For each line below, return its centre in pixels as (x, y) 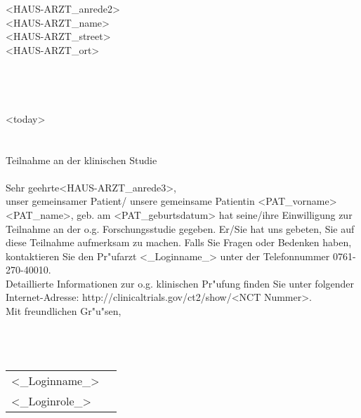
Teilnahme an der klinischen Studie (81, 160)
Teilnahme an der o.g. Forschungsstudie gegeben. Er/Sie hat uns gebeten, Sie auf (180, 228)
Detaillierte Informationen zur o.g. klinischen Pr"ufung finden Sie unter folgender (180, 283)
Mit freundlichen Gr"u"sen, (64, 311)
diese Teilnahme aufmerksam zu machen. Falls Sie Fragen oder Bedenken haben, (179, 242)
